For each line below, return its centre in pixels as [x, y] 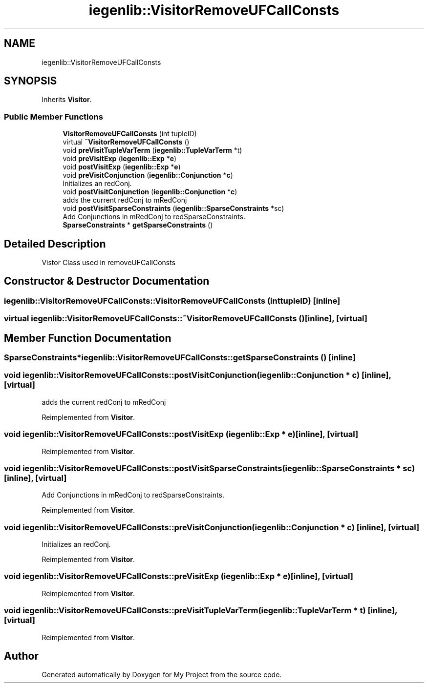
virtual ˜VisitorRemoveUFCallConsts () [126, 142]
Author [21, 656]
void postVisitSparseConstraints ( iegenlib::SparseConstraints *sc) [173, 208]
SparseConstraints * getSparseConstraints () [138, 225]
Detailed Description [55, 244]
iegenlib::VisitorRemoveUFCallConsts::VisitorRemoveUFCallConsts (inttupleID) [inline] [172, 301]
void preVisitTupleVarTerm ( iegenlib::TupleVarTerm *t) [152, 150]
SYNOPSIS [31, 81]
